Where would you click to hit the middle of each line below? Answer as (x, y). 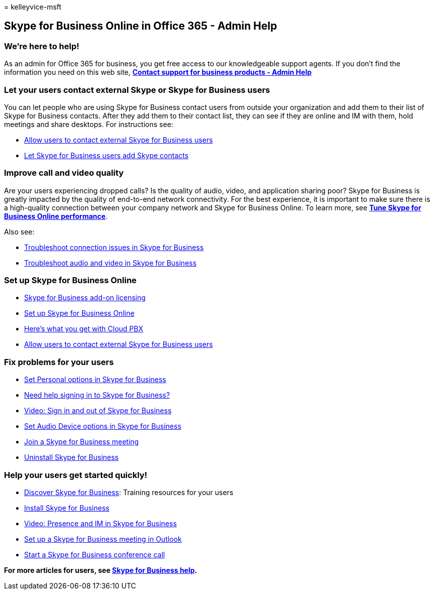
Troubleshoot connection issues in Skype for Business (114, 247)
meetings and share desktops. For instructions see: (89, 124)
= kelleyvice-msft (33, 7)
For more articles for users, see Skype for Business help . (101, 570)
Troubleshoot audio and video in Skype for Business (111, 263)
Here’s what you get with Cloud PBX (84, 329)
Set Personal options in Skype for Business (95, 380)
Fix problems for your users (59, 362)
